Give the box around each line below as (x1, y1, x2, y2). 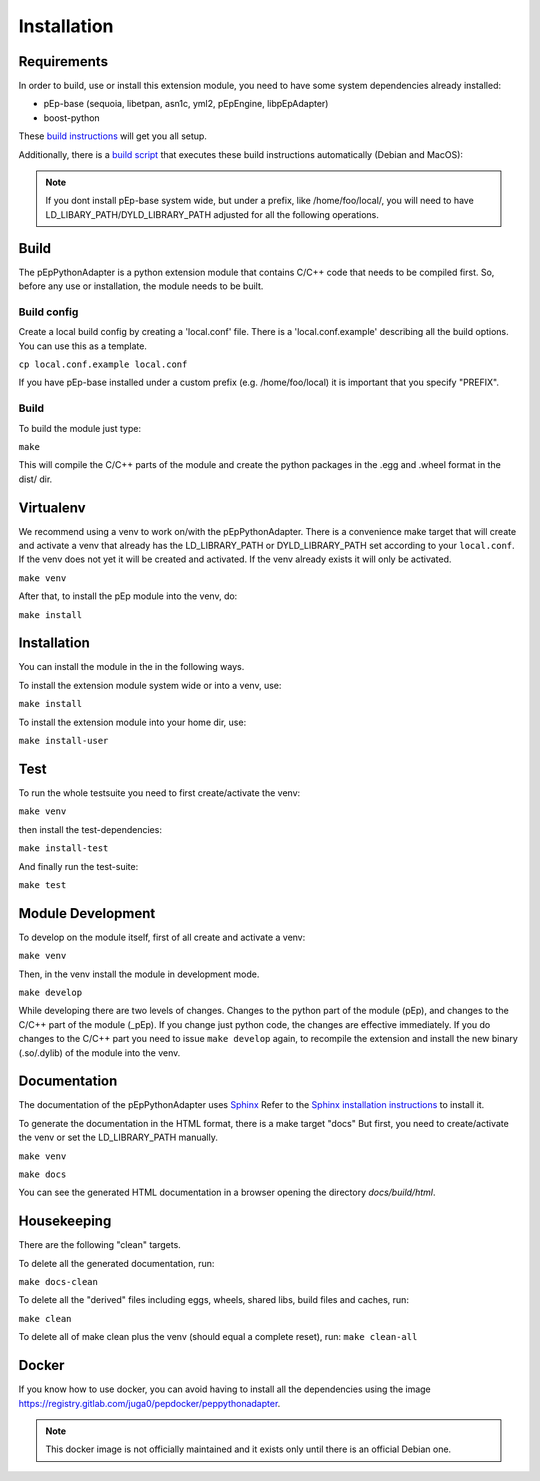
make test (18, 879, 67, 890)
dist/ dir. (18, 473, 53, 485)
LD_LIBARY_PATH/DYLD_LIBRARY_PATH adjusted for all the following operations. (45, 208, 380, 220)
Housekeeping (18, 1213, 112, 1230)
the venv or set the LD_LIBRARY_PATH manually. (18, 1131, 219, 1144)
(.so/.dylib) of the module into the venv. (18, 1046, 181, 1059)
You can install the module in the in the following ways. (18, 661, 245, 673)
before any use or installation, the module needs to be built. (18, 280, 264, 292)
